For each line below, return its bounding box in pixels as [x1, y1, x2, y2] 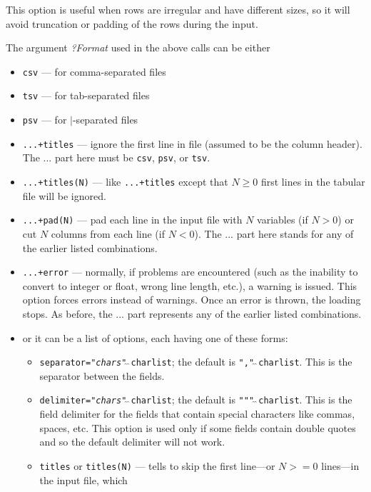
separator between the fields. [39, 368, 165, 383]
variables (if [257, 212, 308, 227]
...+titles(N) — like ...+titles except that [22, 174, 228, 189]
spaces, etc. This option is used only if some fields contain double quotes [39, 420, 356, 435]
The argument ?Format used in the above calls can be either [6, 40, 270, 55]
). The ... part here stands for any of [194, 226, 354, 241]
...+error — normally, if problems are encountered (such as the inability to [22, 264, 358, 279]
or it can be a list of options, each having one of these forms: [22, 330, 288, 345]
